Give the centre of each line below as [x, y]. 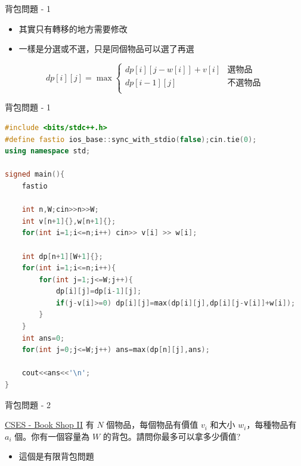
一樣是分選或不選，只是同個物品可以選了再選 [106, 49]
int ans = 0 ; [43, 338]
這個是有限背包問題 [56, 456]
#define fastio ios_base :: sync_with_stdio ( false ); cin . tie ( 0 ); [131, 139]
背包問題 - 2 [28, 404]
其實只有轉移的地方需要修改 [73, 28]
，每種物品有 [271, 425]
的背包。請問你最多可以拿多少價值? [172, 436]
